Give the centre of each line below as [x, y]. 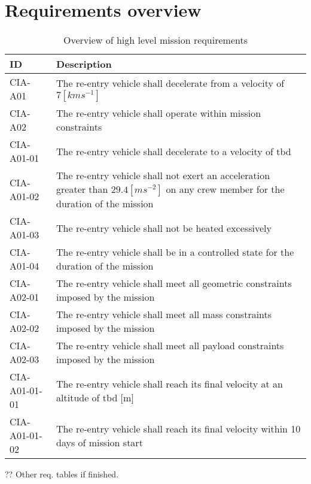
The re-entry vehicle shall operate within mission [159, 113]
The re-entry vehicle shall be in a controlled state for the [175, 252]
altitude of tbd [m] [95, 397]
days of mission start [100, 442]
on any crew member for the [225, 189]
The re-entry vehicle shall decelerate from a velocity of [170, 83]
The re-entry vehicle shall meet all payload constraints [170, 346]
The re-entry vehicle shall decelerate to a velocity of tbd [174, 151]
